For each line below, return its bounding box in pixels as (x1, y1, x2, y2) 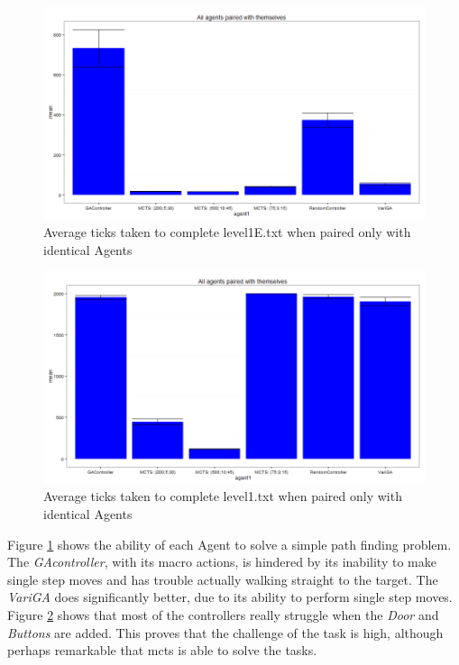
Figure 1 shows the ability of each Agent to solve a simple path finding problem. (7, 534, 452, 553)
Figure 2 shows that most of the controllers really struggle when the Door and (7, 606, 439, 624)
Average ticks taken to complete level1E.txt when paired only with (43, 223, 411, 241)
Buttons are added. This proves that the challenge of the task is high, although (7, 623, 444, 642)
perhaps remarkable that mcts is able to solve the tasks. (7, 641, 317, 660)
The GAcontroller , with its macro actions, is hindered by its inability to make (7, 552, 436, 571)
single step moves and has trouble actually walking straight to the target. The (7, 569, 438, 588)
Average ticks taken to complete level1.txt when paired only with (43, 487, 402, 506)
